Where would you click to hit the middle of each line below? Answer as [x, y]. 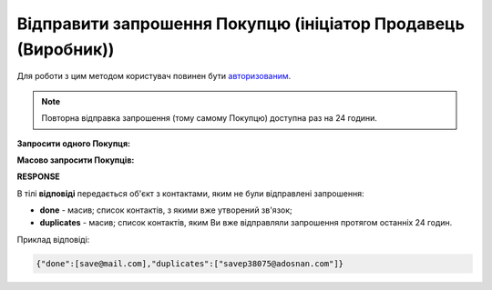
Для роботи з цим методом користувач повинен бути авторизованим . [154, 76]
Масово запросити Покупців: [76, 160]
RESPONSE [39, 176]
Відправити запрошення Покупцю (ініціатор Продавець [241, 24]
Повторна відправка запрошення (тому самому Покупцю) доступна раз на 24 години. [210, 118]
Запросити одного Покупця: [74, 143]
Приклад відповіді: [53, 239]
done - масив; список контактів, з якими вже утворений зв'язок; [166, 210]
